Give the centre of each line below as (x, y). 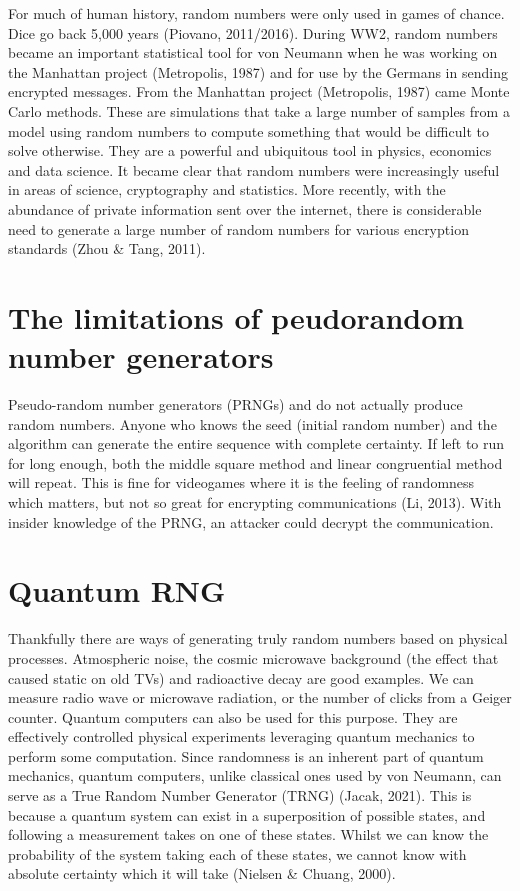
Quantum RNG (117, 590)
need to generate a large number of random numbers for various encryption (238, 228)
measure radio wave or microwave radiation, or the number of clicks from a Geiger (260, 697)
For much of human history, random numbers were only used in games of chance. (256, 13)
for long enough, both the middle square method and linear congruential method (255, 462)
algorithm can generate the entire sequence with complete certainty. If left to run (256, 443)
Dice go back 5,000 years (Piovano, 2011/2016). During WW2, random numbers (253, 32)
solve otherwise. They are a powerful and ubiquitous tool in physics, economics (250, 150)
